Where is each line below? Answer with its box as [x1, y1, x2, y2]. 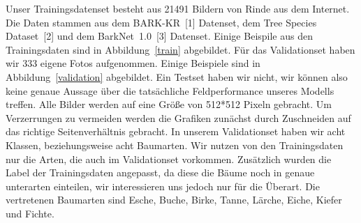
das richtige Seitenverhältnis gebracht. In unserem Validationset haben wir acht [6, 124, 346, 139]
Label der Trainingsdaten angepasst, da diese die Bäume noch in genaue [6, 165, 315, 180]
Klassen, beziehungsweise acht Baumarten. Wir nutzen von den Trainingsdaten [6, 137, 344, 152]
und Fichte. [6, 206, 54, 220]
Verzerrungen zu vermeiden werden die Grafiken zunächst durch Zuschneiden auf [6, 110, 351, 125]
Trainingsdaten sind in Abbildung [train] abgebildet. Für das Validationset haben [6, 42, 355, 56]
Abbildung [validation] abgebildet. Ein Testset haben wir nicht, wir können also [6, 69, 348, 84]
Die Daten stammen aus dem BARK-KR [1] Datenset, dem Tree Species [6, 15, 317, 29]
